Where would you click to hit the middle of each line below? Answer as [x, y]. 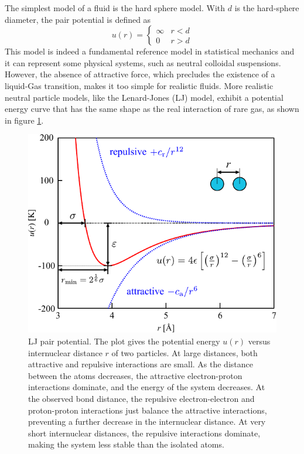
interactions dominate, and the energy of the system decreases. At [147, 387]
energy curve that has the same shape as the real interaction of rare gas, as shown [152, 109]
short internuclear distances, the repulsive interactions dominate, [144, 433]
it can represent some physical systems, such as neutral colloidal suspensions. [143, 62]
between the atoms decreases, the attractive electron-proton [135, 375]
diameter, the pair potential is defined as [78, 19]
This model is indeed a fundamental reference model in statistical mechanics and [150, 51]
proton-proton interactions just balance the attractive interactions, [148, 410]
